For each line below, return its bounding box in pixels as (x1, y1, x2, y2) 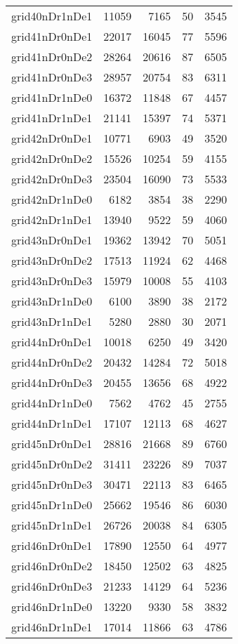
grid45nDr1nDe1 (11, 517, 93, 533)
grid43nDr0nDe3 (11, 272, 93, 289)
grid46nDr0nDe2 (11, 558, 93, 574)
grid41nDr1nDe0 (11, 89, 93, 105)
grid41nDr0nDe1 (11, 28, 93, 44)
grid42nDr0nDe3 (11, 171, 93, 187)
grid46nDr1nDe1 (11, 619, 93, 635)
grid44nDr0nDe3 (11, 374, 93, 390)
